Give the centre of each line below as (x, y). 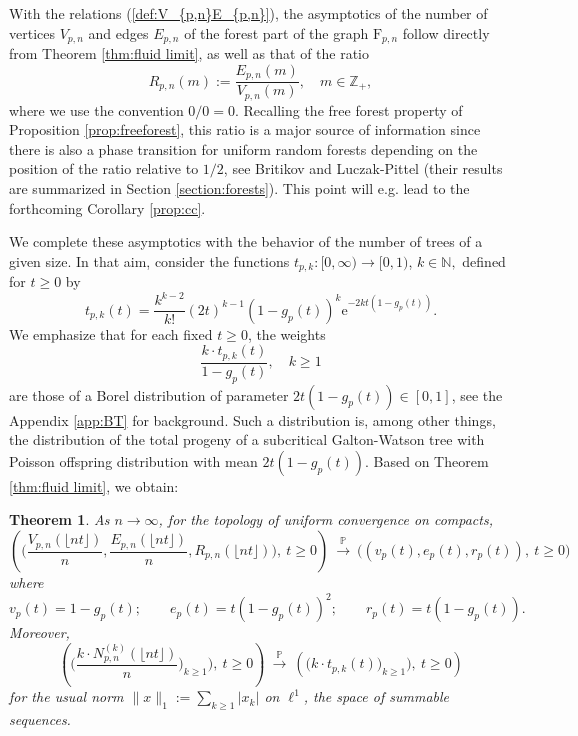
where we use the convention (96, 109)
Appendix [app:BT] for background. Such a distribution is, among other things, (252, 419)
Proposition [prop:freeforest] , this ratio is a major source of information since (245, 129)
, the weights (286, 333)
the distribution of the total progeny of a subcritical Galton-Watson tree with (247, 439)
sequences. (40, 718)
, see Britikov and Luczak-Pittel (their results (363, 168)
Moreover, (39, 632)
